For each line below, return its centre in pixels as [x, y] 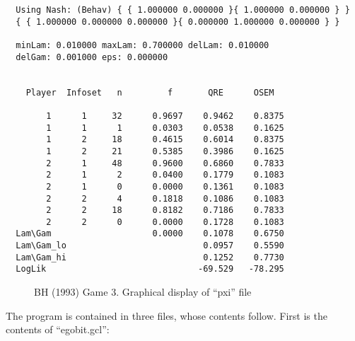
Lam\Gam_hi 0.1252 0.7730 [150, 257]
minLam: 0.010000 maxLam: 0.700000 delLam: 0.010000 [142, 45]
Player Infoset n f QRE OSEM [150, 92]
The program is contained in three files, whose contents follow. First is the [167, 315]
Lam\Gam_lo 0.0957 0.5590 [150, 246]
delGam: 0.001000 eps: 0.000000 [92, 57]
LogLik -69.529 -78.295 [150, 269]
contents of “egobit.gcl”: [58, 329]
